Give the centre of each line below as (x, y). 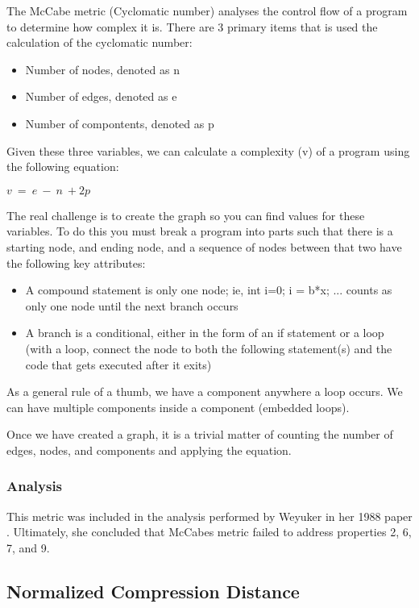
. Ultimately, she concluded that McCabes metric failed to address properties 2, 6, (209, 532)
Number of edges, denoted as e (101, 96)
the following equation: (63, 167)
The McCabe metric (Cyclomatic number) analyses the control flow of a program (207, 10)
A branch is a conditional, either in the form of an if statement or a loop (205, 333)
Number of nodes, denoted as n (102, 69)
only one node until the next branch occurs (132, 305)
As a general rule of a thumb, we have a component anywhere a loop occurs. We (205, 391)
